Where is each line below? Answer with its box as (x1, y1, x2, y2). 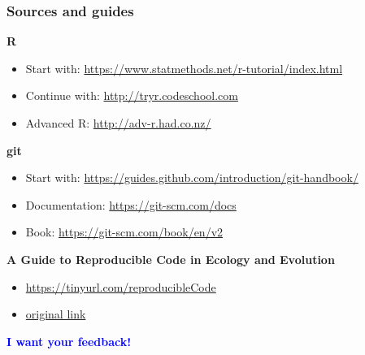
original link (25, 305, 86, 323)
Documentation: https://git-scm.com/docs (25, 196, 237, 213)
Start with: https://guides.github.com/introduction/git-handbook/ (25, 169, 358, 186)
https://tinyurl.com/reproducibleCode (25, 278, 216, 295)
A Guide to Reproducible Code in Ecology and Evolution (7, 250, 335, 267)
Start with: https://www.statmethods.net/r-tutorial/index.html (25, 59, 343, 76)
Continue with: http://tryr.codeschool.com (25, 87, 238, 104)
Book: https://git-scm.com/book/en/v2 (25, 223, 224, 240)
